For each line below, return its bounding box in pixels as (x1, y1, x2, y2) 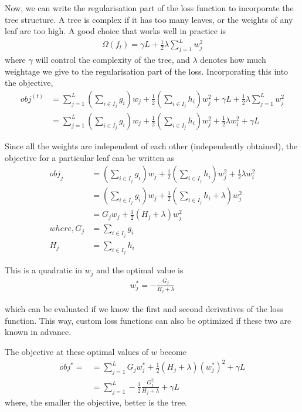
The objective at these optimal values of (5, 346, 149, 358)
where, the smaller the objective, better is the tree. (5, 396, 187, 408)
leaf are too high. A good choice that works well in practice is (5, 25, 226, 37)
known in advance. (5, 326, 72, 338)
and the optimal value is (96, 264, 184, 276)
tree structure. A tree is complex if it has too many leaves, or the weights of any (5, 13, 293, 25)
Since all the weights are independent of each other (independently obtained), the (5, 139, 298, 152)
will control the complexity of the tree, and (35, 53, 190, 66)
